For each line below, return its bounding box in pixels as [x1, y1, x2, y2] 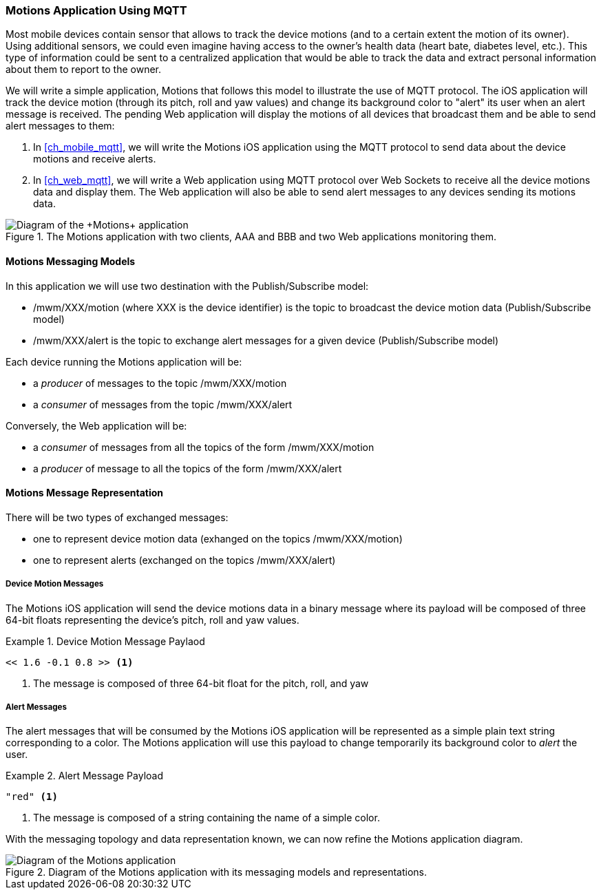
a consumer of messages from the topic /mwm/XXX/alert [33, 398, 293, 410]
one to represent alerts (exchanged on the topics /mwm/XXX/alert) [33, 554, 336, 566]
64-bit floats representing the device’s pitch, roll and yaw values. [6, 613, 299, 626]
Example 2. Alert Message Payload [6, 770, 163, 782]
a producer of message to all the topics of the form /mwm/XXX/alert [33, 462, 342, 474]
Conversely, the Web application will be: [6, 419, 187, 432]
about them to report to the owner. [6, 63, 161, 76]
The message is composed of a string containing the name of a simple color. [33, 812, 380, 824]
